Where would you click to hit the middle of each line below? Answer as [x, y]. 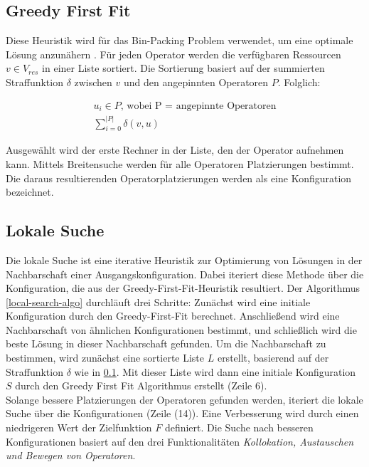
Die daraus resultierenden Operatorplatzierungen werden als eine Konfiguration [179, 178]
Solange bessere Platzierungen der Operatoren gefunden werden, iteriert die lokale [184, 399]
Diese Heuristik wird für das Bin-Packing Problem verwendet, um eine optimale [180, 40]
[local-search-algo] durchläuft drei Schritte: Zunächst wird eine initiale [158, 301]
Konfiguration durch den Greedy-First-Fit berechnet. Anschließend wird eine [173, 316]
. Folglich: [299, 82]
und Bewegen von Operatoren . [71, 455]
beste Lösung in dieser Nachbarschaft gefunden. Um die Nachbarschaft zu [166, 343]
